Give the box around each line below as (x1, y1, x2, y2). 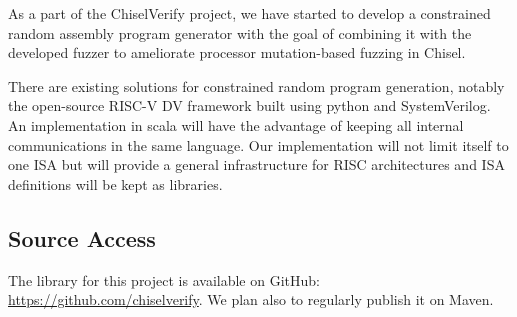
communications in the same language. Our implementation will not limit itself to (8, 134, 509, 155)
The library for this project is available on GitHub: (8, 269, 320, 290)
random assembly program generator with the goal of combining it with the (8, 22, 472, 43)
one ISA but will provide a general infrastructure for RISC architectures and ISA (8, 154, 505, 175)
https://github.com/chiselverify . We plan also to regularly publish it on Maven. (8, 289, 494, 310)
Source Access (8, 222, 156, 253)
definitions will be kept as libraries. (8, 173, 223, 194)
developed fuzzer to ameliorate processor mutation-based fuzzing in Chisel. (8, 42, 466, 63)
